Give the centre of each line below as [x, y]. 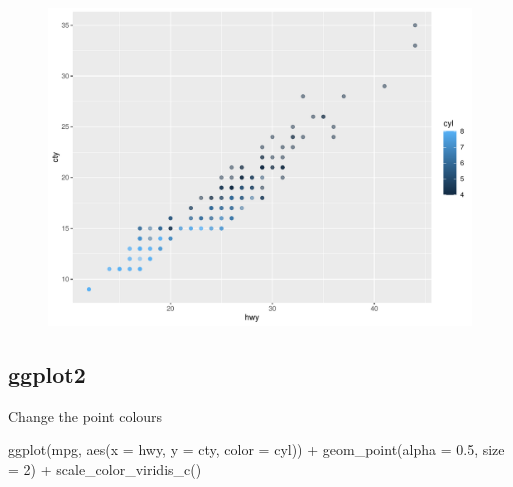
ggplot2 [47, 373]
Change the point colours [85, 415]
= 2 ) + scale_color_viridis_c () [105, 468]
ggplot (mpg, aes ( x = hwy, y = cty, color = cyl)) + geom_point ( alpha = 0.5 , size [256, 449]
